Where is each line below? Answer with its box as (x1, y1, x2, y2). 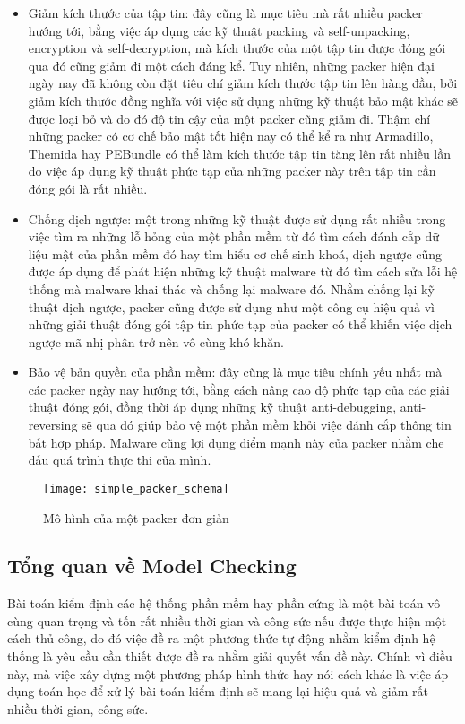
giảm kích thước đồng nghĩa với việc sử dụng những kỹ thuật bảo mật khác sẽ (28, 91, 459, 109)
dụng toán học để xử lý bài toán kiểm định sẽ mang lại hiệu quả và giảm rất (7, 682, 428, 701)
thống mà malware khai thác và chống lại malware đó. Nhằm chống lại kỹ (28, 279, 435, 298)
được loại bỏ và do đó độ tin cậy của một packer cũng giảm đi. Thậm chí (28, 109, 431, 127)
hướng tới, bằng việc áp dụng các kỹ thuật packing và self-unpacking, (28, 21, 410, 39)
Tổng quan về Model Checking (7, 552, 297, 580)
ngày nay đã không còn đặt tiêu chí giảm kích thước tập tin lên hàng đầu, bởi (28, 74, 458, 92)
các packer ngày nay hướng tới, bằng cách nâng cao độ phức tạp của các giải (28, 379, 450, 398)
